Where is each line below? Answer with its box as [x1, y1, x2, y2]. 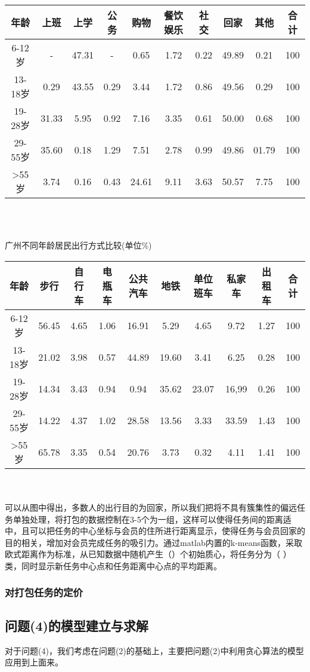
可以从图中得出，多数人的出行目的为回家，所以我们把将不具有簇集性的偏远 [5, 501, 297, 513]
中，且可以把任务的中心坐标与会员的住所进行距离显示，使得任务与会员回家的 [5, 524, 305, 537]
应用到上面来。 [5, 656, 63, 668]
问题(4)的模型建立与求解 [5, 616, 148, 634]
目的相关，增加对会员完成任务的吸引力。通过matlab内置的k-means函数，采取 [5, 536, 303, 548]
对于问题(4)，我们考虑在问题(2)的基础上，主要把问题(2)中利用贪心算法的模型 [5, 644, 304, 656]
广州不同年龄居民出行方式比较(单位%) [5, 239, 152, 251]
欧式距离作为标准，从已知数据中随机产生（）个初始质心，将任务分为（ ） [5, 548, 292, 560]
